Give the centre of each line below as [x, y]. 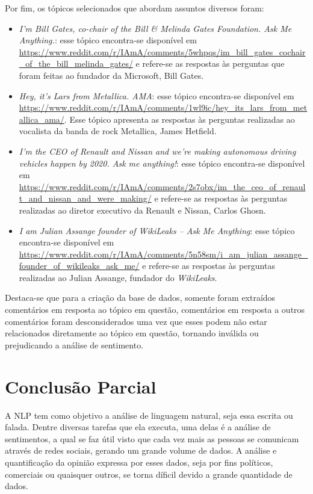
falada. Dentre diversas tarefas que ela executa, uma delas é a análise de [138, 427]
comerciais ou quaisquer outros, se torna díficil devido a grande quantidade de [149, 474]
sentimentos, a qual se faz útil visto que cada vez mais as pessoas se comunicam [152, 438]
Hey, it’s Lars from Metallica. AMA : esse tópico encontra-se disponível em [156, 95]
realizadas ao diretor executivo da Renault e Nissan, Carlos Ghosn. [142, 210]
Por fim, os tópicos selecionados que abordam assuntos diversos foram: [135, 8]
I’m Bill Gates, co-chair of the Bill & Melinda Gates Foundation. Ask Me [155, 28]
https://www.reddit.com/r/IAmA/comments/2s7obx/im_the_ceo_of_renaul [162, 186]
